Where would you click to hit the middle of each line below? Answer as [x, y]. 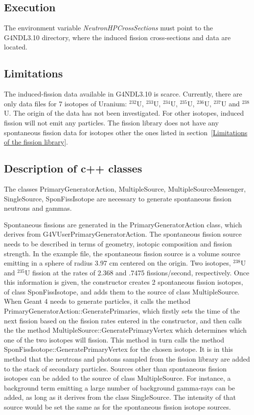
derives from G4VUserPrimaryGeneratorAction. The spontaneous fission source [123, 234]
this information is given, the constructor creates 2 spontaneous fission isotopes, [124, 282]
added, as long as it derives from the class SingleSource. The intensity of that [120, 397]
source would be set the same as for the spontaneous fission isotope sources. [117, 407]
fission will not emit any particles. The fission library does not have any [111, 122]
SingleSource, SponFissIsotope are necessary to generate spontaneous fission [118, 198]
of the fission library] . [36, 142]
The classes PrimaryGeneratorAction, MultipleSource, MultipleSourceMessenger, [125, 188]
